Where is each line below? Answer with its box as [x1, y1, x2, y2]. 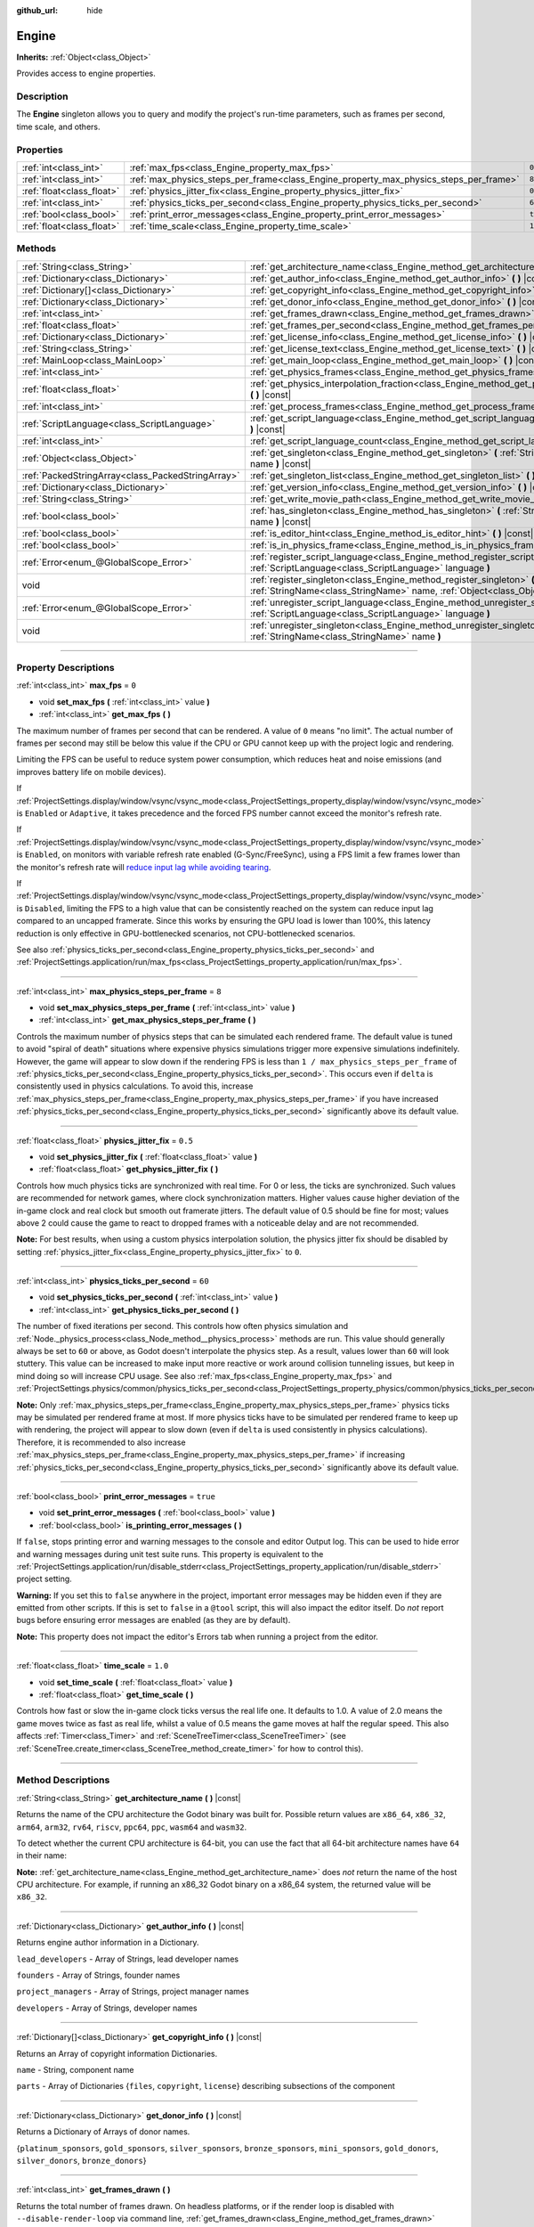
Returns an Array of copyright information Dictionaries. [16, 2048, 218, 2059]
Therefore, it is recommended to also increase [16, 1437, 186, 1448]
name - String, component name [16, 2064, 134, 2075]
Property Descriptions [16, 662, 115, 674]
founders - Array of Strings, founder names [16, 1970, 181, 1981]
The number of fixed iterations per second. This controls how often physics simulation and [16, 1321, 349, 1332]
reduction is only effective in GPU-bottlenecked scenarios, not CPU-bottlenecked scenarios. [16, 927, 356, 939]
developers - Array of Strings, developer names [16, 2003, 198, 2013]
